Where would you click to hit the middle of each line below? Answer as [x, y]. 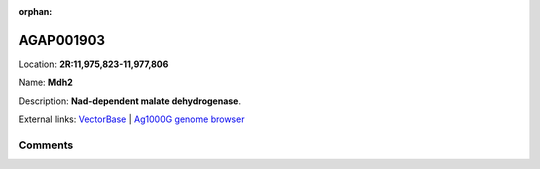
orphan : [35, 11]
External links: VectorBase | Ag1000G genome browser [131, 119]
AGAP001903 [61, 40]
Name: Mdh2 [46, 82]
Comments [46, 145]
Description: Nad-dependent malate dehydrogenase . [130, 101]
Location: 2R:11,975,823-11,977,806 [93, 64]
